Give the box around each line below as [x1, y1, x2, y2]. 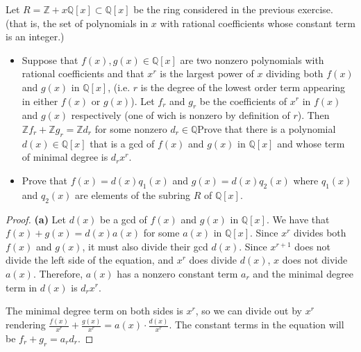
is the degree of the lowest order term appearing [140, 79, 346, 94]
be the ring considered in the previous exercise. [133, 2, 333, 16]
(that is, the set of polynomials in [6, 15, 149, 30]
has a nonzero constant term [117, 266, 238, 280]
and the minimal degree [253, 266, 354, 280]
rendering [6, 317, 46, 331]
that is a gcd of [90, 136, 155, 150]
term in [6, 280, 37, 294]
